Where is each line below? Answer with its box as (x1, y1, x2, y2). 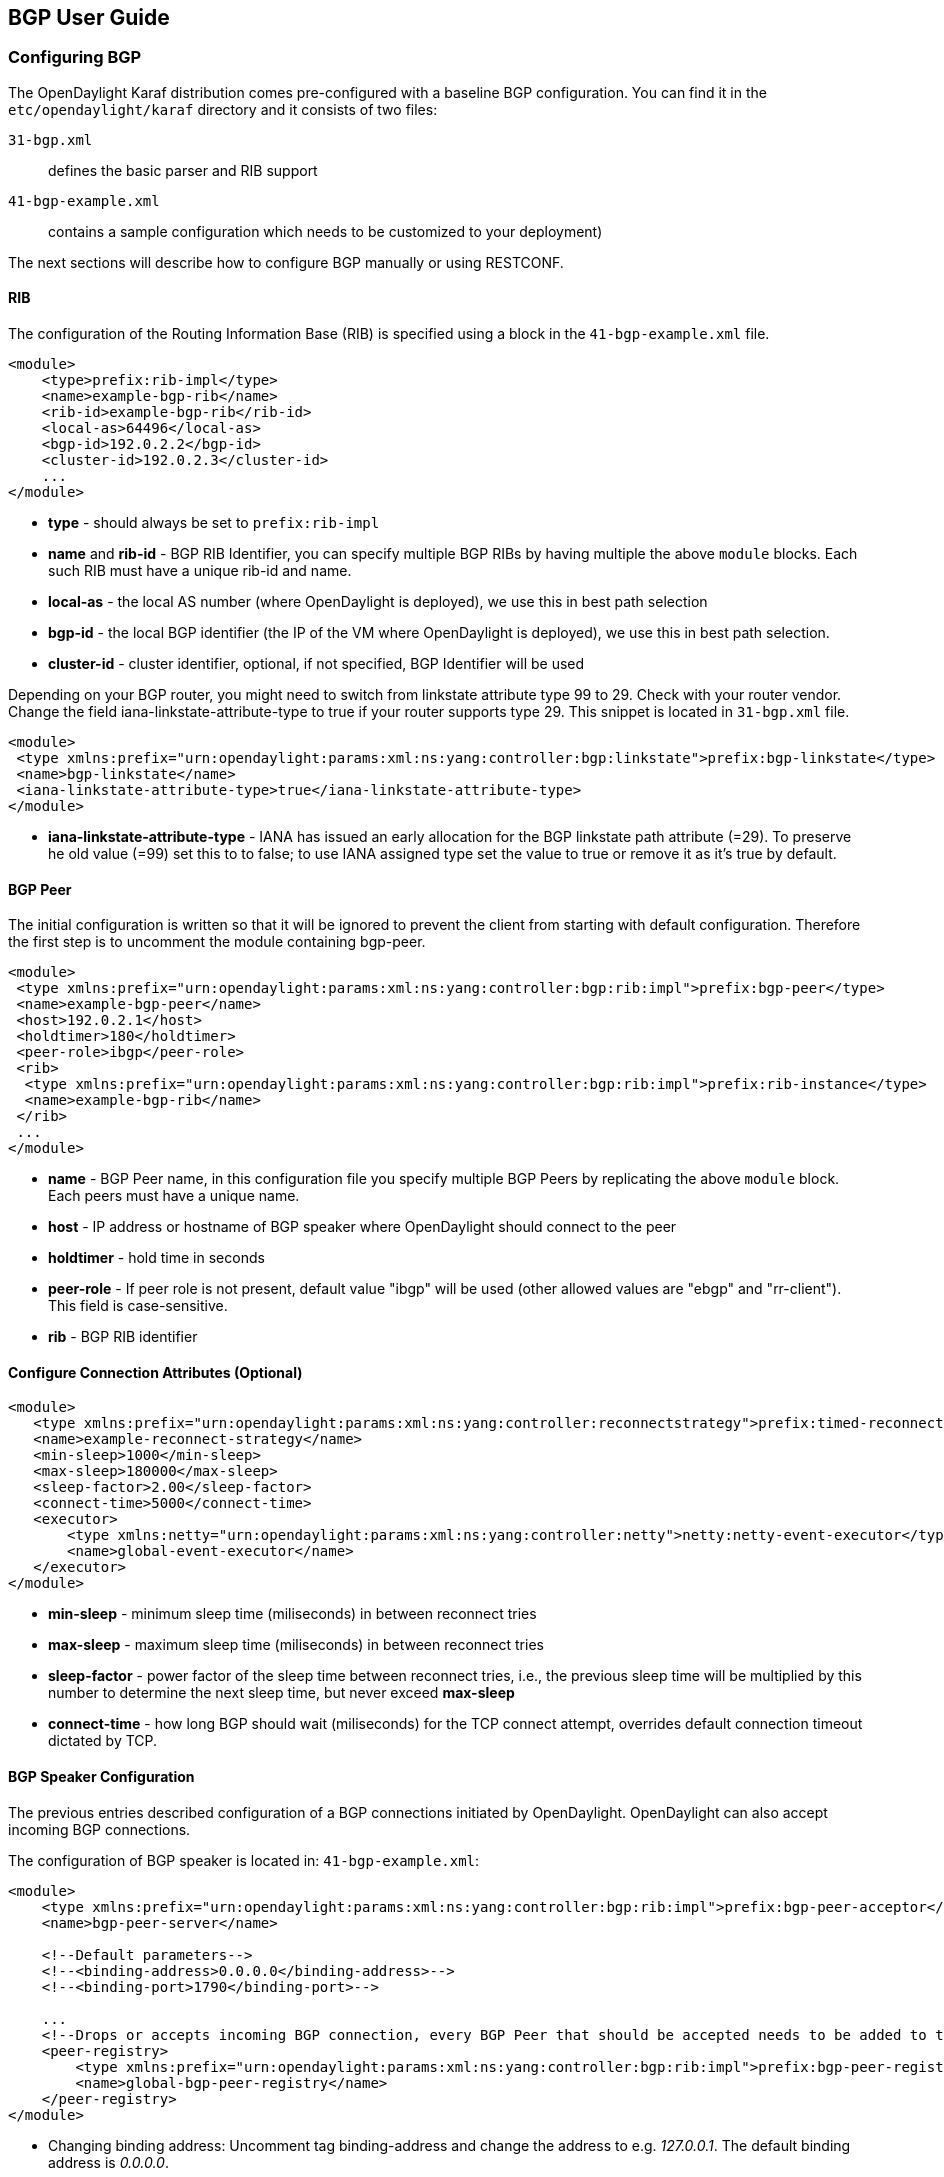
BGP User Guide (8, 5, 170, 30)
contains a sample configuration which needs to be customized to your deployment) (48, 222, 603, 240)
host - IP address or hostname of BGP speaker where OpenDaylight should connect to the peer (48, 1218, 677, 1236)
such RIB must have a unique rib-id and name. (48, 562, 352, 580)
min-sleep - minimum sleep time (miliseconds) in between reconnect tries (48, 1605, 537, 1623)
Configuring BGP (8, 47, 142, 68)
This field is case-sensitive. (48, 1297, 228, 1315)
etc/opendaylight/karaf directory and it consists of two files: (8, 100, 438, 118)
